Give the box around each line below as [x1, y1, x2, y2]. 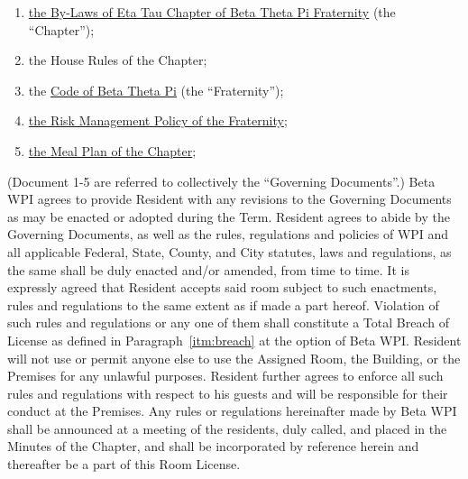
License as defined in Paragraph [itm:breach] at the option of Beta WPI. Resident [7, 330, 462, 349]
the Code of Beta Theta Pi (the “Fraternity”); [28, 80, 284, 99]
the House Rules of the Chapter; [28, 51, 207, 69]
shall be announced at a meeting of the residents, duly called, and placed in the [7, 419, 447, 438]
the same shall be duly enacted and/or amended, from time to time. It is [7, 260, 409, 279]
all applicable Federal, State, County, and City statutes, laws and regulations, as [7, 242, 452, 261]
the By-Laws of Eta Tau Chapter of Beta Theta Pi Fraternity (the [28, 3, 396, 21]
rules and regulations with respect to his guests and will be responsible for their [7, 383, 448, 402]
